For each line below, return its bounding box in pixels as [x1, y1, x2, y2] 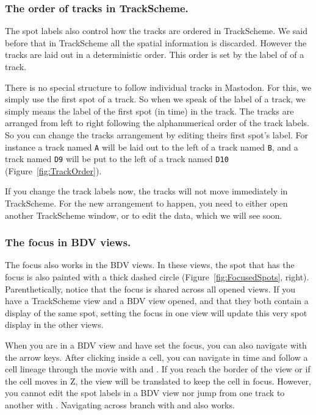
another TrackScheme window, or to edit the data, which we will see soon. [5, 208, 282, 221]
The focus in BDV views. [5, 235, 131, 250]
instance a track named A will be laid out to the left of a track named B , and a [5, 140, 298, 153]
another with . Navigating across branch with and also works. [5, 399, 235, 411]
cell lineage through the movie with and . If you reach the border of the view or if [5, 363, 311, 375]
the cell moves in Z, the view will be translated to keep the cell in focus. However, [5, 374, 311, 387]
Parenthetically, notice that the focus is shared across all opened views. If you [5, 282, 295, 295]
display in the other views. [5, 318, 104, 331]
